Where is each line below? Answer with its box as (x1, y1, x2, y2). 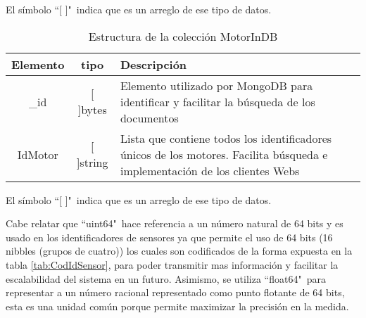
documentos (120, 109, 179, 126)
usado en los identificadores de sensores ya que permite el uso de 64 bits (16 (6, 229, 333, 244)
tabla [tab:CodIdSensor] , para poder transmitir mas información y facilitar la (6, 257, 339, 272)
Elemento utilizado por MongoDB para (120, 77, 313, 94)
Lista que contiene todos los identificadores (120, 129, 332, 146)
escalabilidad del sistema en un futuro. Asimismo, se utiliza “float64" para (6, 271, 326, 286)
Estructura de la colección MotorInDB (88, 27, 278, 44)
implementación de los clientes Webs (120, 162, 300, 179)
